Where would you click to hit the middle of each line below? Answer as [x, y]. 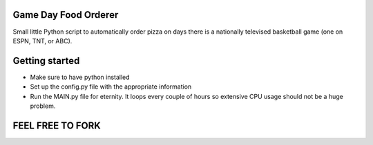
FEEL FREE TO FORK [57, 125]
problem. [43, 106]
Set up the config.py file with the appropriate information [111, 87]
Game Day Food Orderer [66, 15]
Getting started [46, 61]
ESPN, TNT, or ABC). [42, 41]
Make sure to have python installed [80, 77]
